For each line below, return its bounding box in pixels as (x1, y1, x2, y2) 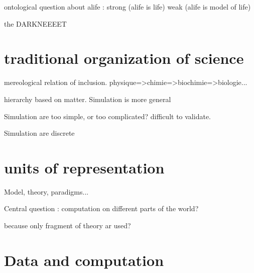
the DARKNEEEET (4, 18, 67, 29)
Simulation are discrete (4, 128, 75, 138)
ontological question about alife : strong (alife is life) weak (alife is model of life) (4, 2, 251, 12)
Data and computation (4, 249, 164, 270)
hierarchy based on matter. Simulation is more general (4, 94, 171, 104)
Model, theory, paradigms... (4, 186, 89, 197)
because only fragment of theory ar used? (4, 220, 131, 230)
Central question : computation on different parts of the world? (4, 203, 199, 214)
